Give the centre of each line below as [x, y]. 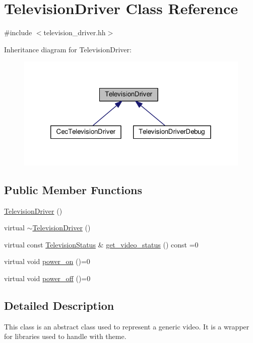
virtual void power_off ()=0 [47, 278]
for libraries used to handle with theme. [65, 336]
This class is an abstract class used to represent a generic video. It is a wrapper [127, 326]
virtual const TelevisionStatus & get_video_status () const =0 [101, 244]
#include [18, 32]
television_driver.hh [75, 32]
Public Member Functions [73, 189]
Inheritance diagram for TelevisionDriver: [68, 49]
